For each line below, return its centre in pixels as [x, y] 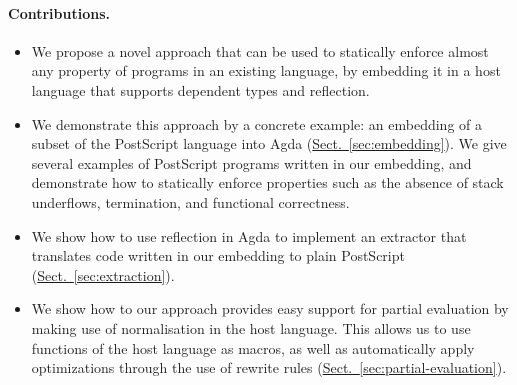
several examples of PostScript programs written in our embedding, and [251, 162]
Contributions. [59, 12]
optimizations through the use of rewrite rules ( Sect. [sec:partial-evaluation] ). [269, 367]
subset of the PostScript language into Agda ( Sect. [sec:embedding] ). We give [269, 143]
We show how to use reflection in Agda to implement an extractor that [249, 235]
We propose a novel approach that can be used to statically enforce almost [260, 50]
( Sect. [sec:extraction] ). [103, 274]
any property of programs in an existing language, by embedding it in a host [266, 70]
